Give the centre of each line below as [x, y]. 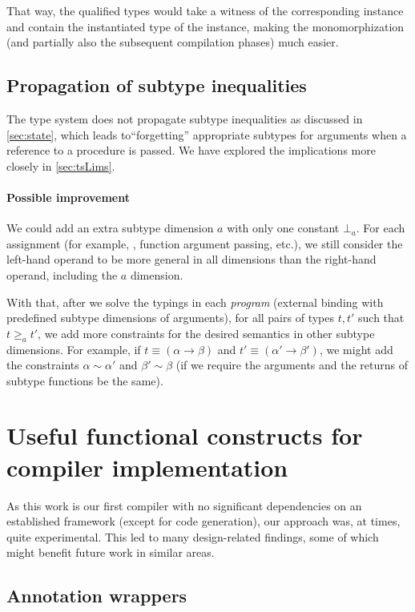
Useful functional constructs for [185, 435]
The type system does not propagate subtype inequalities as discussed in [185, 118]
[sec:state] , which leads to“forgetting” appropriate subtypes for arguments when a [207, 134]
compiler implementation [147, 467]
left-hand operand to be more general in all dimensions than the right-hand [191, 259]
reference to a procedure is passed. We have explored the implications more [191, 150]
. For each [381, 228]
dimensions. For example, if [74, 349]
